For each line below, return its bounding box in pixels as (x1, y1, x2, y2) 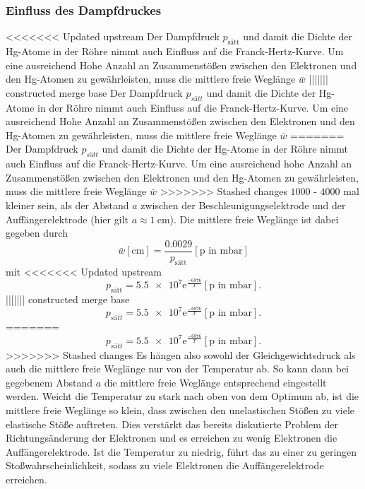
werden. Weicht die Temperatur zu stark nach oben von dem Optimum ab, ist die (6, 389, 359, 403)
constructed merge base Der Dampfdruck (6, 85, 183, 100)
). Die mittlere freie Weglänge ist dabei (169, 211, 339, 226)
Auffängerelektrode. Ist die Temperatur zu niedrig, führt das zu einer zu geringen (6, 444, 357, 459)
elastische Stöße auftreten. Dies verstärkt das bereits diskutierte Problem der (6, 416, 338, 431)
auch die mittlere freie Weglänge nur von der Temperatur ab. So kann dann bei (6, 361, 349, 376)
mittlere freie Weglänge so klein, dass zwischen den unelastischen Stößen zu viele (6, 402, 354, 417)
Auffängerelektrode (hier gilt (6, 211, 128, 226)
